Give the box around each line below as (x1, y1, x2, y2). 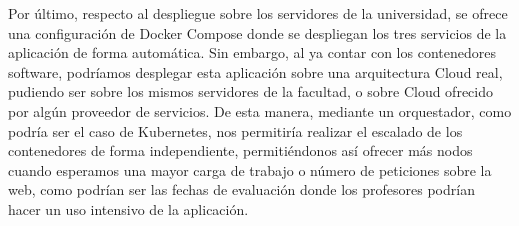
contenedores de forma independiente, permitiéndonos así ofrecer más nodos (8, 140, 473, 161)
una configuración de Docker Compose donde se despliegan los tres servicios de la (8, 22, 507, 43)
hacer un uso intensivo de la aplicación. (8, 198, 249, 219)
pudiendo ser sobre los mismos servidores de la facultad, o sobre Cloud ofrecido (8, 81, 493, 102)
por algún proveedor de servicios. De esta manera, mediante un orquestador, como (8, 100, 512, 121)
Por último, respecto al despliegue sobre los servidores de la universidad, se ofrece (8, 3, 508, 23)
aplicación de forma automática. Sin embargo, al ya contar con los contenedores (8, 42, 496, 63)
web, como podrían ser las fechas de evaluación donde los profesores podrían (8, 179, 475, 200)
